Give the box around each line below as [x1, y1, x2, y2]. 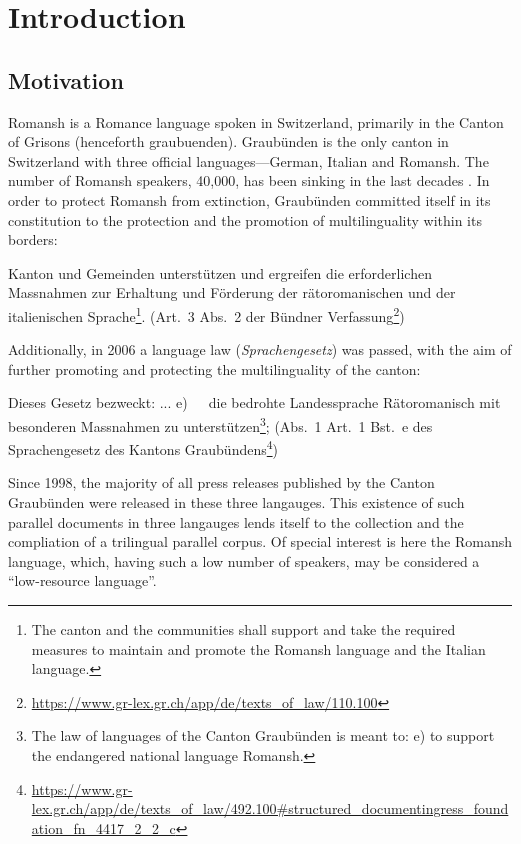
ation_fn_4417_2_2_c [31, 817, 176, 838]
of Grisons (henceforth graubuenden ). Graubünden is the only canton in [8, 131, 449, 152]
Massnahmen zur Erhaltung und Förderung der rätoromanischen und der [8, 282, 456, 303]
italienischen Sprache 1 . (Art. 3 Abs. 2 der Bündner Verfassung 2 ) [8, 302, 405, 326]
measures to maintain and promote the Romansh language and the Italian [31, 638, 486, 659]
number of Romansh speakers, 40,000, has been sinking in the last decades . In [8, 170, 490, 191]
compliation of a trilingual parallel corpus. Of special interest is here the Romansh [8, 531, 513, 552]
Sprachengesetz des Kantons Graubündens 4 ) [8, 436, 279, 459]
